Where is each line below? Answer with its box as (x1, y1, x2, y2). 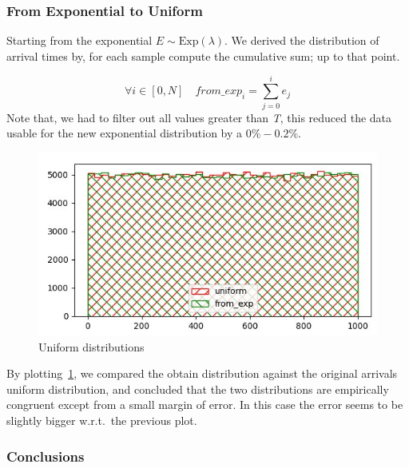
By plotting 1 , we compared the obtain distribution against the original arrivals (6, 365, 398, 382)
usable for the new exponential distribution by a (6, 125, 243, 141)
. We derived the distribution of (224, 32, 379, 49)
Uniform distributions (38, 338, 145, 355)
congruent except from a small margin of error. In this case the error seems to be (6, 396, 403, 413)
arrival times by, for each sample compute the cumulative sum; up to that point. (6, 47, 400, 64)
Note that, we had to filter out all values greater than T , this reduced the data (6, 109, 392, 125)
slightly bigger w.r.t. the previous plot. (6, 412, 197, 429)
